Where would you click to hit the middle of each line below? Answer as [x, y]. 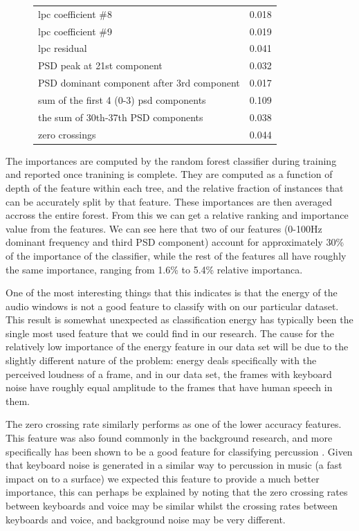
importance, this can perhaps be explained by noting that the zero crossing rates [177, 492]
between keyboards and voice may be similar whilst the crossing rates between [172, 505]
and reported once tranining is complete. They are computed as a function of [169, 174]
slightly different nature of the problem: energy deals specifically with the [161, 360]
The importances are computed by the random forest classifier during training [171, 160]
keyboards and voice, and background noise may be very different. [146, 519]
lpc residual [63, 48]
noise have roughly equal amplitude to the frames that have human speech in [169, 387]
